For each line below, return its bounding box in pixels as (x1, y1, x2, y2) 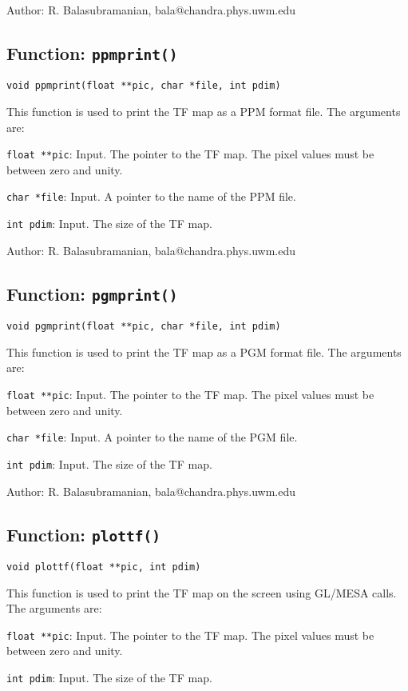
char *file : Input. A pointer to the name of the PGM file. (6, 429, 298, 445)
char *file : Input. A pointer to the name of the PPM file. (6, 188, 296, 205)
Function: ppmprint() (6, 40, 178, 65)
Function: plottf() (6, 521, 161, 546)
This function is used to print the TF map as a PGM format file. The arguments (6, 343, 402, 360)
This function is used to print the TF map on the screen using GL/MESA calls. (6, 584, 397, 601)
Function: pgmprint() (6, 281, 178, 306)
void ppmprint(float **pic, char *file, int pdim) (6, 80, 281, 92)
